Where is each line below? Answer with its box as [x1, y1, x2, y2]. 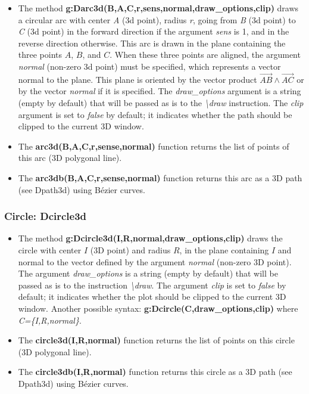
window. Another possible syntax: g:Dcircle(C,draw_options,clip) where [18, 302, 298, 314]
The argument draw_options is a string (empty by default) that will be [18, 267, 278, 280]
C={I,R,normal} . [18, 314, 82, 326]
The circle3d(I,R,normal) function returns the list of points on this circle [18, 334, 295, 346]
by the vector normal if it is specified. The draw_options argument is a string [18, 85, 301, 97]
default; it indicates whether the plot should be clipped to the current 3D [18, 290, 286, 303]
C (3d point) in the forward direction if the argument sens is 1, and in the [18, 25, 289, 38]
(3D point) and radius [90, 243, 171, 256]
